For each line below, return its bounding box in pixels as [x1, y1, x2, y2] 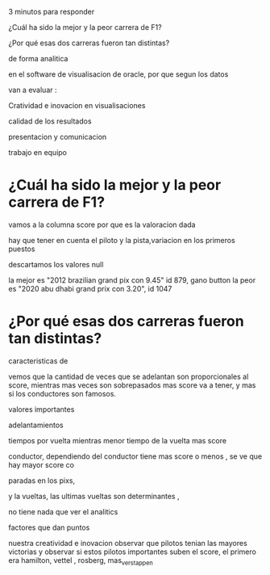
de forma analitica [8, 54, 69, 63]
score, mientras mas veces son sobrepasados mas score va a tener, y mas [8, 380, 256, 390]
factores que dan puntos [8, 523, 90, 532]
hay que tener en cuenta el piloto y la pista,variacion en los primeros [8, 235, 235, 245]
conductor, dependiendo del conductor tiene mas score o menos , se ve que [8, 451, 263, 461]
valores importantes [8, 404, 75, 414]
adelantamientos [8, 420, 64, 430]
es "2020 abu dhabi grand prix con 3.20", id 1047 [8, 283, 172, 293]
